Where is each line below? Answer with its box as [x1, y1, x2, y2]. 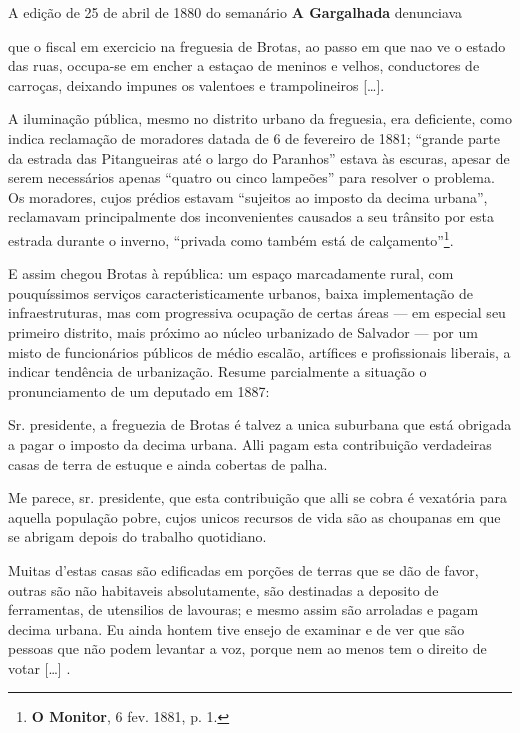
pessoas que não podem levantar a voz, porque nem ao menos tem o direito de [8, 638, 487, 659]
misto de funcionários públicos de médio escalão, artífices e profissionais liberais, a [8, 341, 511, 362]
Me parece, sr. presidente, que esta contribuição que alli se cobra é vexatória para [8, 487, 508, 508]
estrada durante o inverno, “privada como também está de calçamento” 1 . [8, 226, 454, 250]
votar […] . [8, 657, 71, 678]
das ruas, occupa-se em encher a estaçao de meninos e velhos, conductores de [8, 55, 480, 76]
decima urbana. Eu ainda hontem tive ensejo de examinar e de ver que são [8, 618, 465, 639]
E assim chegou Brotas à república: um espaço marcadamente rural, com [8, 263, 454, 284]
